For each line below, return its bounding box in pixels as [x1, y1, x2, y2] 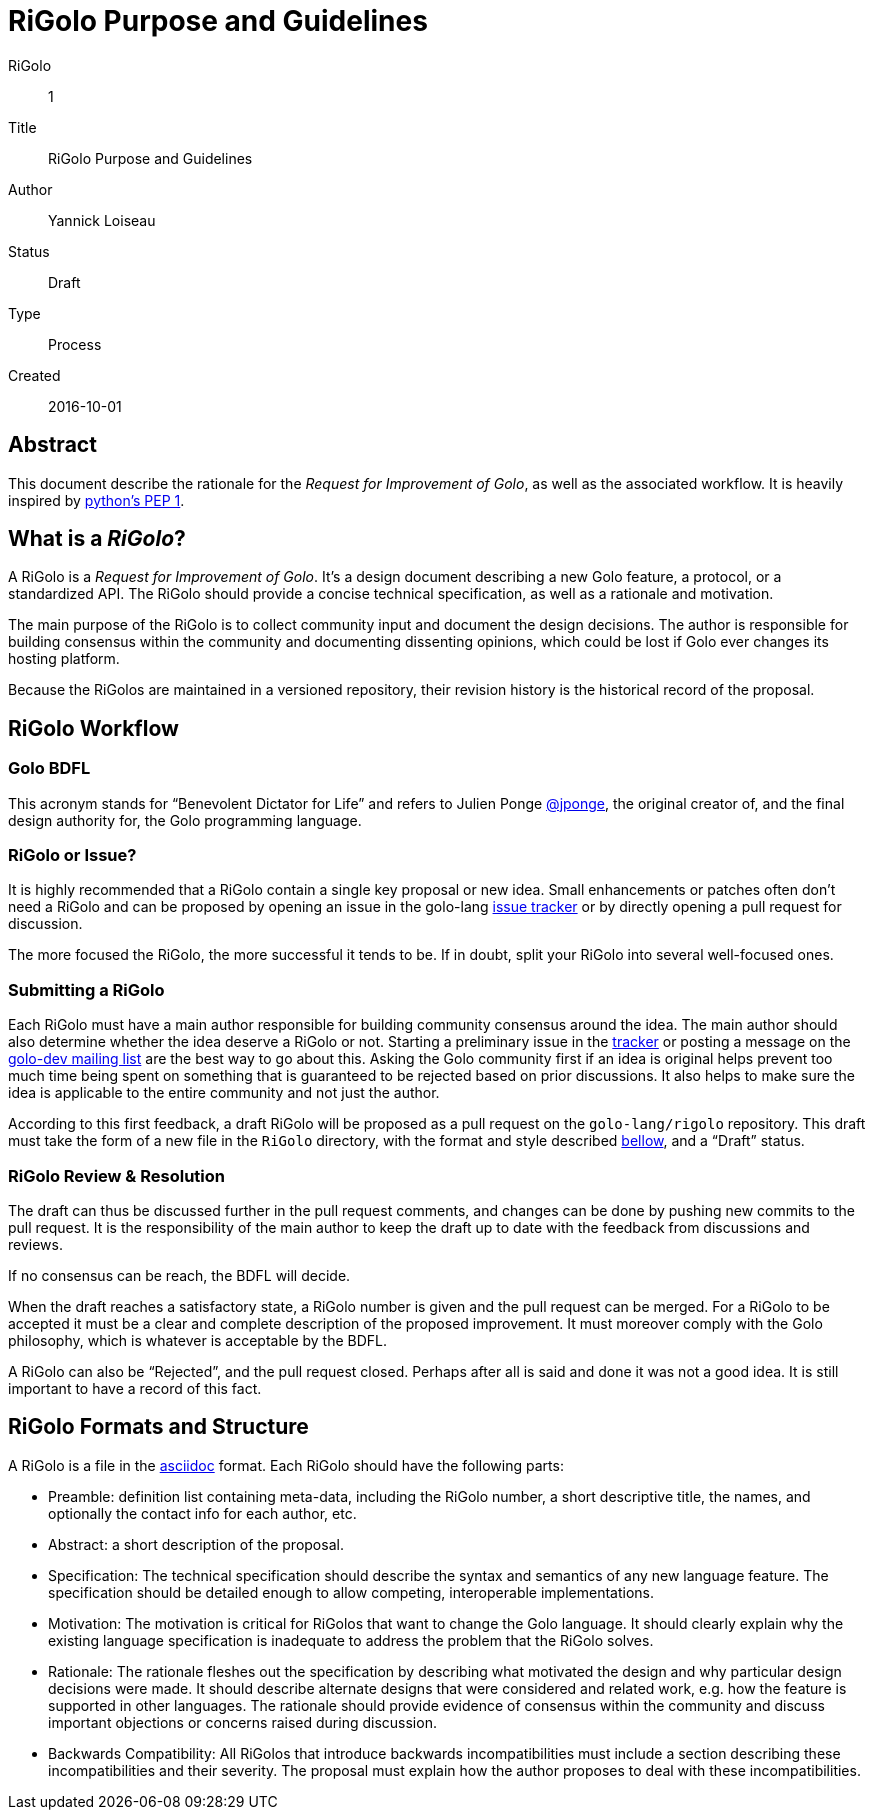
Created [8, 366, 61, 384]
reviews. [8, 1235, 63, 1253]
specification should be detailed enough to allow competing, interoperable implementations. [48, 1583, 654, 1601]
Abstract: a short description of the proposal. [48, 1535, 344, 1553]
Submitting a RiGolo [8, 979, 165, 1000]
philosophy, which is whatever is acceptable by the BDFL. [8, 1331, 388, 1349]
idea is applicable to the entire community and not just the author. [8, 1084, 440, 1102]
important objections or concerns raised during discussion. [48, 1713, 437, 1731]
